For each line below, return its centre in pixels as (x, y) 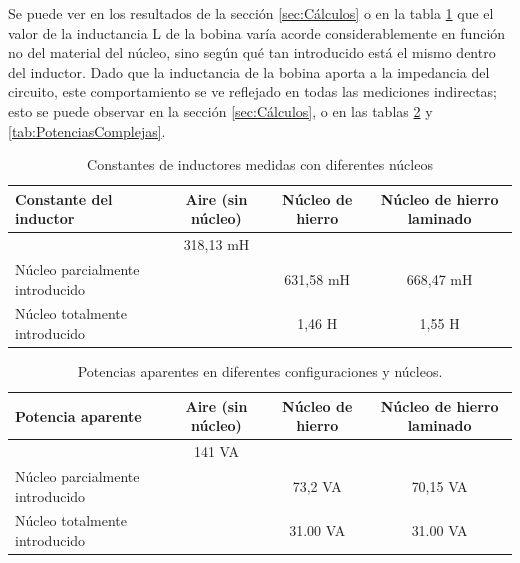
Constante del (64, 198)
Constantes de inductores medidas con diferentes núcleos (260, 164)
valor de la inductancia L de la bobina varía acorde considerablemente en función (257, 32)
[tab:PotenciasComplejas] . (87, 130)
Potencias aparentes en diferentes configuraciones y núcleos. (260, 371)
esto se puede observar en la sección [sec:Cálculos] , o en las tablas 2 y (220, 110)
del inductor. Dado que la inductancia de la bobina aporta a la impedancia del (249, 71)
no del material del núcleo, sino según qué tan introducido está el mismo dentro (252, 52)
